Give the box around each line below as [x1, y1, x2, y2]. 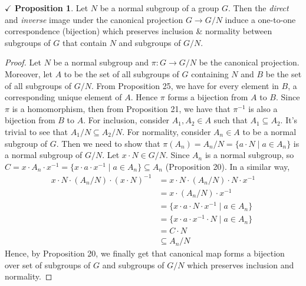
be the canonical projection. [199, 56, 300, 68]
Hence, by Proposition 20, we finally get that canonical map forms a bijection [5, 247, 285, 259]
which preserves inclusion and [187, 258, 294, 271]
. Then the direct [228, 2, 289, 14]
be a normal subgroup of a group [100, 2, 219, 14]
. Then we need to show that [56, 137, 160, 149]
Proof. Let [5, 56, 41, 68]
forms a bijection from [167, 91, 248, 103]
